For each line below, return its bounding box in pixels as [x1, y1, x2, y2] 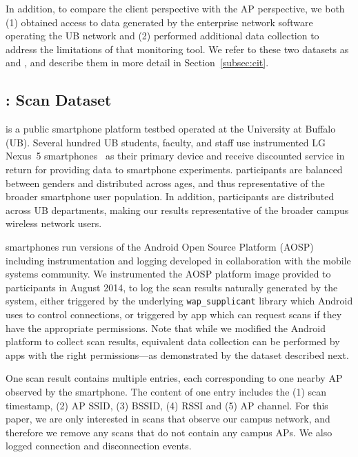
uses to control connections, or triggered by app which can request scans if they [6, 307, 342, 321]
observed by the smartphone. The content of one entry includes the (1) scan [6, 384, 327, 398]
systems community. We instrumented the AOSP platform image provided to [6, 266, 331, 281]
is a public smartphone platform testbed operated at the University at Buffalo [6, 121, 336, 136]
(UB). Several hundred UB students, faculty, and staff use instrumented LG [6, 135, 326, 149]
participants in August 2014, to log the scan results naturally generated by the [6, 280, 338, 294]
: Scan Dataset [6, 89, 112, 110]
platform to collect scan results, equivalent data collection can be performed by [6, 334, 340, 349]
